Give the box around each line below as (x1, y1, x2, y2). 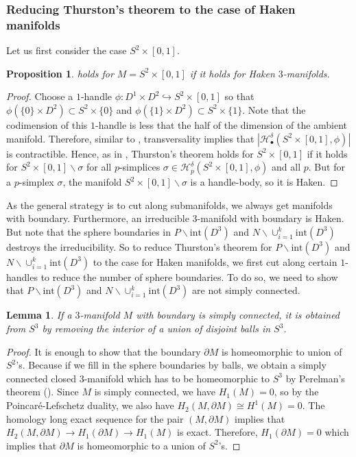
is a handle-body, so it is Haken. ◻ (190, 175, 338, 189)
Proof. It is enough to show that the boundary (6, 344, 201, 358)
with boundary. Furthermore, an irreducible (6, 211, 189, 225)
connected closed (6, 371, 76, 385)
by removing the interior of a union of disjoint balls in (42, 321, 271, 336)
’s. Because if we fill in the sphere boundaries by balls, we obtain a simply (16, 358, 327, 372)
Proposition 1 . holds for (6, 66, 114, 80)
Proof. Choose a (6, 89, 73, 103)
